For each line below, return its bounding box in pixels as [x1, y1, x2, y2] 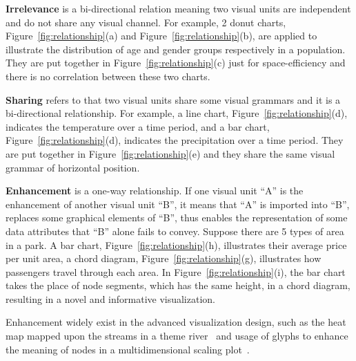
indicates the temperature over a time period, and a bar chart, [6, 119, 270, 133]
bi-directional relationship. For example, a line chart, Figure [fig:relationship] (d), [6, 106, 348, 120]
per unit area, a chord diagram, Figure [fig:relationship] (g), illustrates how [6, 251, 322, 266]
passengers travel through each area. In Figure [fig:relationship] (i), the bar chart [6, 264, 346, 279]
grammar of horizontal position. [6, 160, 140, 174]
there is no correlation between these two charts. [6, 68, 210, 83]
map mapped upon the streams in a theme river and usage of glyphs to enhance [6, 328, 348, 343]
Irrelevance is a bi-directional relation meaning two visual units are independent [6, 1, 351, 15]
